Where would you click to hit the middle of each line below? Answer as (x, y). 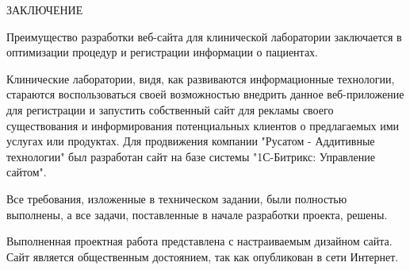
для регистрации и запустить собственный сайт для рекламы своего (170, 109)
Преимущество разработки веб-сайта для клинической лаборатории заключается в (204, 36)
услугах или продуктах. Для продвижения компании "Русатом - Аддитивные (191, 141)
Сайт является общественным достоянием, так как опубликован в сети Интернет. (203, 256)
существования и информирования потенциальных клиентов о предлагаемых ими (203, 125)
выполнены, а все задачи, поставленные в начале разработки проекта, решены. (197, 214)
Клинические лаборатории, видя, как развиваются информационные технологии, (201, 78)
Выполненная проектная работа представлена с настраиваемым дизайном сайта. (199, 241)
